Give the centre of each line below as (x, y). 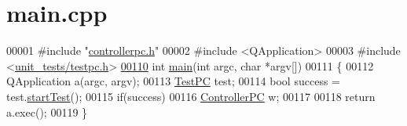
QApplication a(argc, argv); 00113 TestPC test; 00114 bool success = (173, 81)
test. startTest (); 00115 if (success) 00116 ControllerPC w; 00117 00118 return (191, 96)
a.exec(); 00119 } (47, 112)
